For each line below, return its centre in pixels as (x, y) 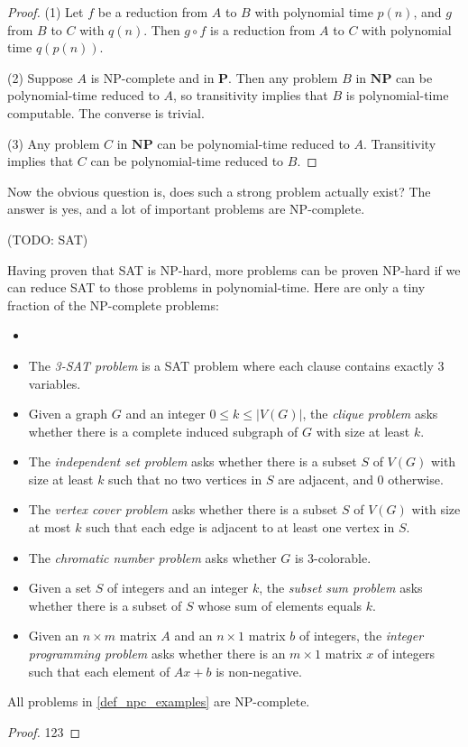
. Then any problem (283, 77)
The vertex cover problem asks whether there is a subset (183, 509)
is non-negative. (259, 671)
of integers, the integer (361, 636)
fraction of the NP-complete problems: (113, 304)
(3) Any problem (54, 143)
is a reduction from (263, 29)
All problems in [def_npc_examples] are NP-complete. (159, 701)
